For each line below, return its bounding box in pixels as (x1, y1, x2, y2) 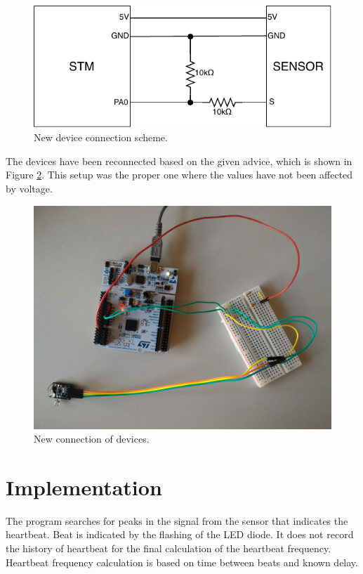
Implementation (6, 472, 162, 501)
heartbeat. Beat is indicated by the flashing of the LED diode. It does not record (6, 527, 354, 542)
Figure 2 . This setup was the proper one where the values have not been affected (6, 167, 353, 182)
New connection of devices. (34, 431, 150, 446)
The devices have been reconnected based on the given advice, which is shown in (6, 153, 352, 168)
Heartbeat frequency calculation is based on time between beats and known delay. (6, 554, 358, 569)
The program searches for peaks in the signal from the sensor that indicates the (6, 513, 348, 528)
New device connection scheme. (34, 130, 168, 145)
